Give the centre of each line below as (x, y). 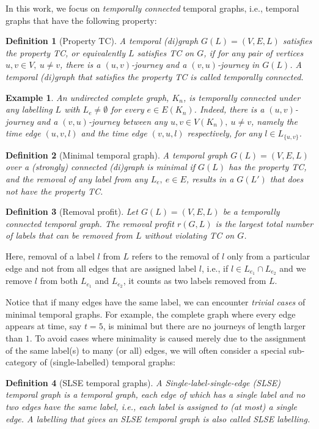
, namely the (274, 121)
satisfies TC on (166, 52)
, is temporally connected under (242, 97)
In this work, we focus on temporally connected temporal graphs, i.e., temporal (152, 8)
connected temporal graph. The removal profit (90, 223)
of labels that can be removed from (69, 235)
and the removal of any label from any (77, 178)
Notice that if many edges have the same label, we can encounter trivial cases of (156, 302)
